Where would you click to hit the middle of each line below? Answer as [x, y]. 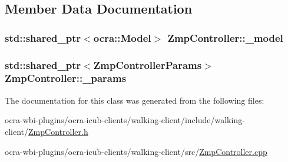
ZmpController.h [58, 131]
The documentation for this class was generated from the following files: [135, 100]
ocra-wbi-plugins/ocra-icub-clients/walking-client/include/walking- [125, 120]
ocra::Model [122, 37]
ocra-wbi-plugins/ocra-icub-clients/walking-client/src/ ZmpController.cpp [136, 151]
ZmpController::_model [225, 37]
